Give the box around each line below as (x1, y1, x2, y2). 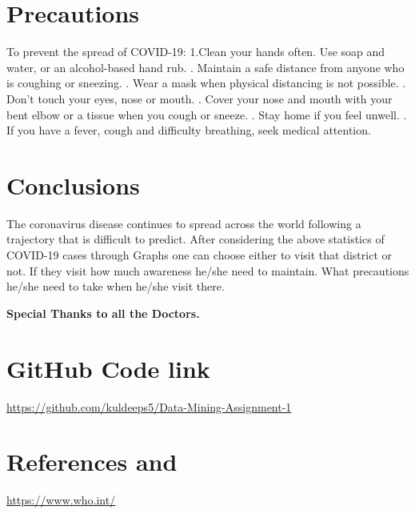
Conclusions (6, 168, 140, 201)
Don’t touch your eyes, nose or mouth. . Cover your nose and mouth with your (6, 90, 393, 106)
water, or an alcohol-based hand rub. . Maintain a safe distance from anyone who (6, 58, 405, 75)
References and (6, 445, 178, 478)
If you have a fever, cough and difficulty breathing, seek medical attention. (6, 122, 371, 139)
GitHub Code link (6, 351, 210, 384)
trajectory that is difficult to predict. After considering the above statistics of (6, 231, 385, 247)
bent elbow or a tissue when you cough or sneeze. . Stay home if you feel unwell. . (6, 106, 407, 122)
